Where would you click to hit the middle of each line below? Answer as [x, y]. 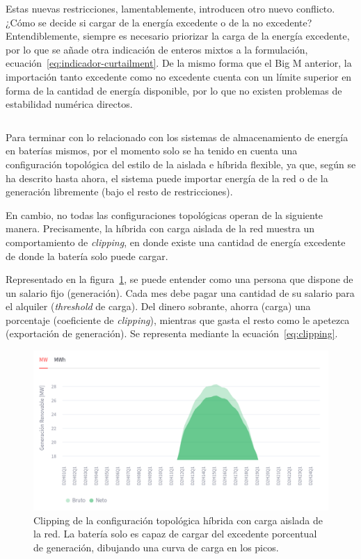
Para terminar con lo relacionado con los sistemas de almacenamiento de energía [177, 137]
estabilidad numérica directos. [69, 104]
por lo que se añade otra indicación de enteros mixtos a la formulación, [157, 49]
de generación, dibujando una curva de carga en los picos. [156, 548]
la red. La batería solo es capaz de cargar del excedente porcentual [175, 534]
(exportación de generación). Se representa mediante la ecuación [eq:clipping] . [172, 333]
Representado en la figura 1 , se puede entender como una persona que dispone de [179, 279]
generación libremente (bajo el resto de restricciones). [119, 192]
